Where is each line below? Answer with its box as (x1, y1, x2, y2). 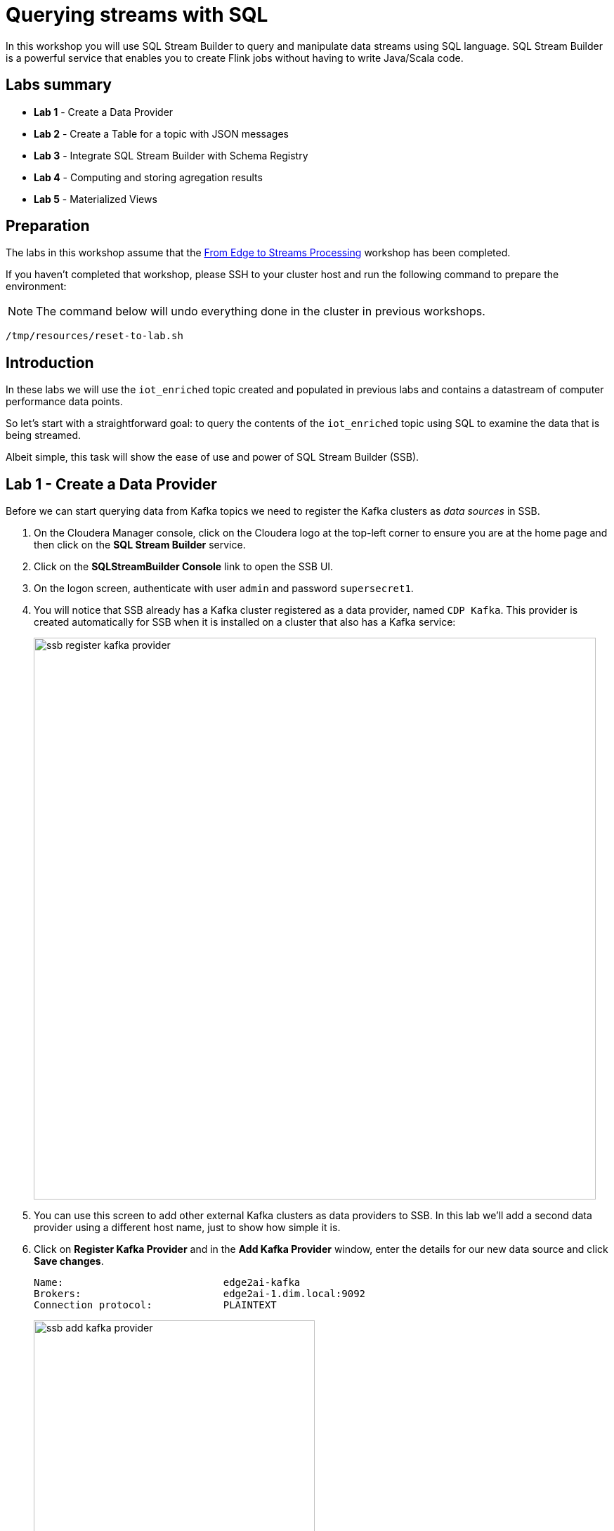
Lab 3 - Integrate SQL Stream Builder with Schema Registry (34, 149, 308, 162)
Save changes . (34, 1255, 104, 1268)
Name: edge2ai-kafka (34, 1277, 301, 1289)
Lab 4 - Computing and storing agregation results (34, 171, 263, 183)
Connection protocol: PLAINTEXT (34, 1299, 277, 1311)
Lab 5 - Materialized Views (34, 192, 157, 205)
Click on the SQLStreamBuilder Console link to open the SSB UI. (34, 560, 334, 573)
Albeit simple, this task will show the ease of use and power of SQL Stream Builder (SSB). (6, 451, 419, 464)
